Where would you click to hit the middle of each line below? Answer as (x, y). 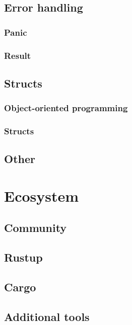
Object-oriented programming (66, 108)
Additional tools (47, 316)
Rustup (23, 257)
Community (36, 228)
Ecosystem (42, 195)
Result (18, 55)
